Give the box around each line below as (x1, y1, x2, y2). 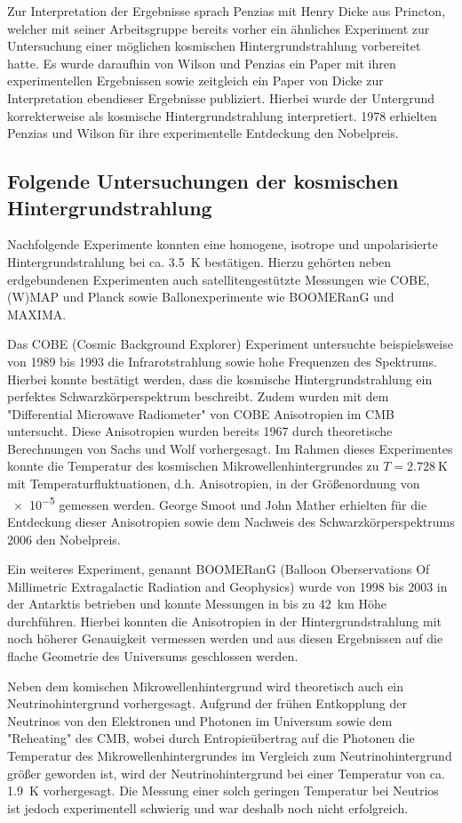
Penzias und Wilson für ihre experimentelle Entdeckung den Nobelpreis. (7, 124, 399, 142)
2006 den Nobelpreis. (7, 529, 121, 548)
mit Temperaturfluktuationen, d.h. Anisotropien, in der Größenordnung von (7, 474, 420, 493)
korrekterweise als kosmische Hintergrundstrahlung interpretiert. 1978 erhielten (7, 106, 437, 125)
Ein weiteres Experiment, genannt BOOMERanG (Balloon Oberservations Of (7, 560, 430, 578)
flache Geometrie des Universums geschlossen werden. (7, 647, 299, 666)
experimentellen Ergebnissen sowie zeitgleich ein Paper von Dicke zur (7, 71, 384, 90)
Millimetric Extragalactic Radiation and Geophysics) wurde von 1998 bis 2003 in (7, 577, 448, 595)
